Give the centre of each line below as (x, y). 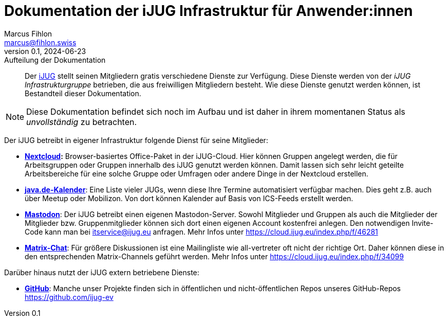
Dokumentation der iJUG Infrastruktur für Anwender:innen (209, 11)
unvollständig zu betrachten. (82, 122)
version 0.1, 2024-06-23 (45, 51)
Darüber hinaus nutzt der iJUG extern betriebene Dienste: (102, 272)
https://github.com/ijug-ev (69, 297)
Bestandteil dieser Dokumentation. (83, 93)
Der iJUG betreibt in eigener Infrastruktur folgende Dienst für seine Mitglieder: (136, 140)
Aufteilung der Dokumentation (55, 60)
